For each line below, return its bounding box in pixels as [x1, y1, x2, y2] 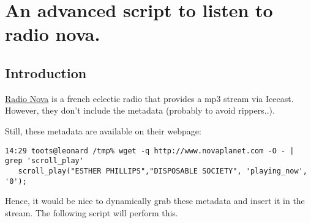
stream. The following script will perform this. [5, 206, 178, 219]
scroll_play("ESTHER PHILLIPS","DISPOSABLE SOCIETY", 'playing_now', [18, 166, 307, 175]
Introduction [5, 63, 87, 82]
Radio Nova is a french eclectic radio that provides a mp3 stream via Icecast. [5, 92, 294, 104]
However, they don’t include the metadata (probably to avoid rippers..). [5, 104, 275, 117]
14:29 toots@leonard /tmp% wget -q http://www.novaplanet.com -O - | [5, 146, 294, 155]
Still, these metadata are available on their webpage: [5, 124, 201, 137]
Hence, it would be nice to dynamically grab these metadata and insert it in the [5, 194, 305, 207]
